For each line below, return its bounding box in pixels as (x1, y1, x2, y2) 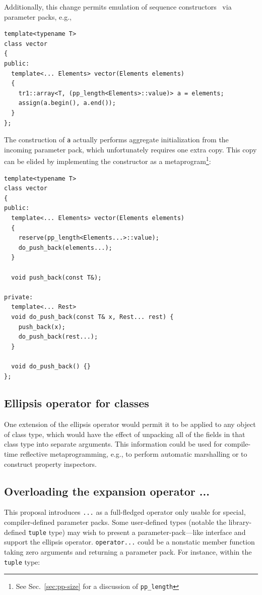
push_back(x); (18, 323, 65, 331)
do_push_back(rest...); (18, 333, 98, 341)
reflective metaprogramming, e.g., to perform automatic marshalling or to (20, 449, 247, 459)
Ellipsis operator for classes (4, 395, 149, 411)
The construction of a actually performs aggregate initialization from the (4, 134, 229, 145)
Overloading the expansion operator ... (4, 483, 210, 499)
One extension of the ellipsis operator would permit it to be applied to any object (4, 419, 256, 429)
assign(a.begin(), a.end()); (18, 99, 116, 107)
